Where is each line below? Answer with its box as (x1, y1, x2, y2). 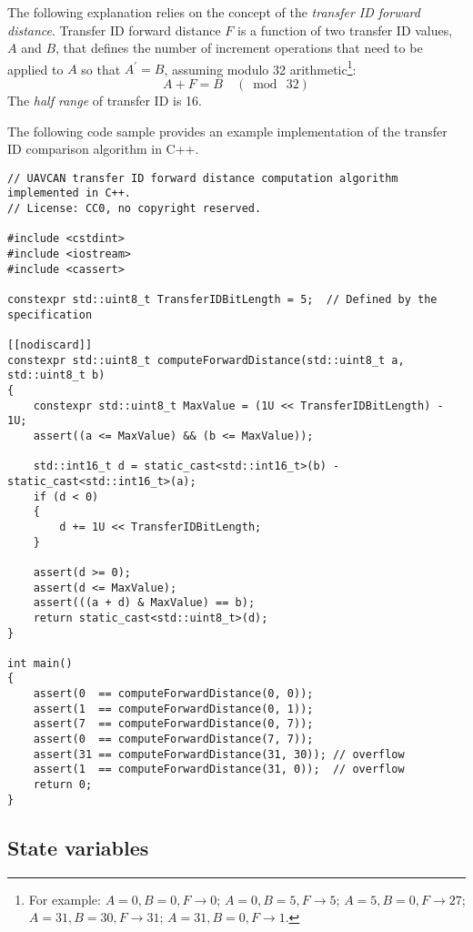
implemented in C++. (7, 187, 132, 200)
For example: (28, 889, 101, 908)
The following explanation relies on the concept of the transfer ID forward (7, 3, 420, 21)
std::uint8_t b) (7, 369, 106, 382)
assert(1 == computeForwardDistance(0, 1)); (33, 702, 314, 715)
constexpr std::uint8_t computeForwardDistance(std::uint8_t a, (7, 353, 405, 367)
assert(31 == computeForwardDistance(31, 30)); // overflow (33, 747, 405, 761)
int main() (7, 656, 73, 670)
